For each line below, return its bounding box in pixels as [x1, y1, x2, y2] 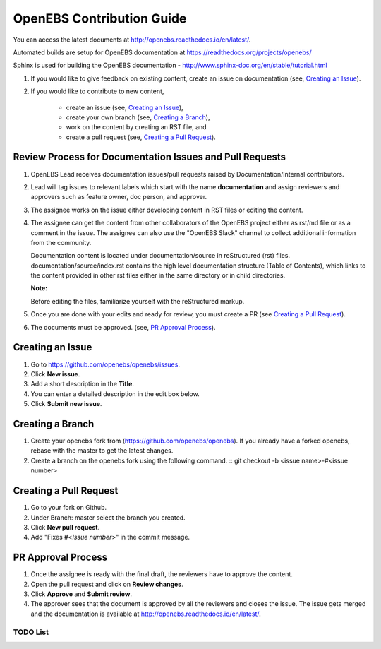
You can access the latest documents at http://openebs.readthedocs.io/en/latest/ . [13, 35, 251, 44]
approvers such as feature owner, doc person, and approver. [30, 193, 207, 201]
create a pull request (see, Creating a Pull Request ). [66, 133, 217, 141]
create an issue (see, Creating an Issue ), [66, 103, 183, 112]
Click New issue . [30, 369, 80, 378]
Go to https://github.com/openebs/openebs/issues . [30, 360, 180, 369]
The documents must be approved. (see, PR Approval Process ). [30, 323, 216, 331]
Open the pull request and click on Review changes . [30, 580, 183, 588]
